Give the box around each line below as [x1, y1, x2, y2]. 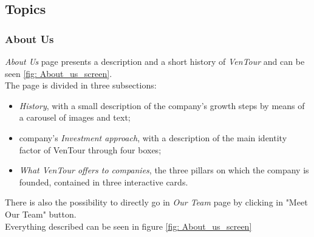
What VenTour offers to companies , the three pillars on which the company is [19, 164, 309, 176]
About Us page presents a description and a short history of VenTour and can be [5, 55, 305, 67]
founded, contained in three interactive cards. [19, 175, 188, 188]
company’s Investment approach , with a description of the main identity [19, 131, 287, 144]
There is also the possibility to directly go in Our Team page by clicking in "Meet [5, 196, 308, 209]
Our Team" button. [5, 207, 77, 220]
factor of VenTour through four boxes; [19, 143, 162, 156]
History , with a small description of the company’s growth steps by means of [19, 99, 305, 112]
